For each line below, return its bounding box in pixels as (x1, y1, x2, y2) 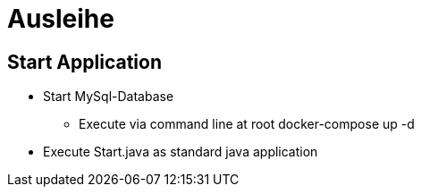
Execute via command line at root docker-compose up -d (79, 116, 415, 132)
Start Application (7, 50, 162, 73)
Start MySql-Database (43, 89, 174, 105)
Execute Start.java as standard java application (43, 144, 318, 160)
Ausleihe (7, 4, 114, 34)
